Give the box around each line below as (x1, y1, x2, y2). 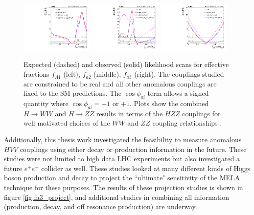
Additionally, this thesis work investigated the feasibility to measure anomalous (4, 134, 242, 145)
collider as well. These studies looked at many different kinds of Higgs (41, 163, 251, 173)
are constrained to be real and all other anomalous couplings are (23, 78, 217, 88)
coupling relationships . (152, 118, 222, 128)
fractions (23, 69, 49, 79)
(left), (63, 69, 80, 79)
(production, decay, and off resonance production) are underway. (4, 201, 197, 212)
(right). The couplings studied (134, 69, 224, 79)
